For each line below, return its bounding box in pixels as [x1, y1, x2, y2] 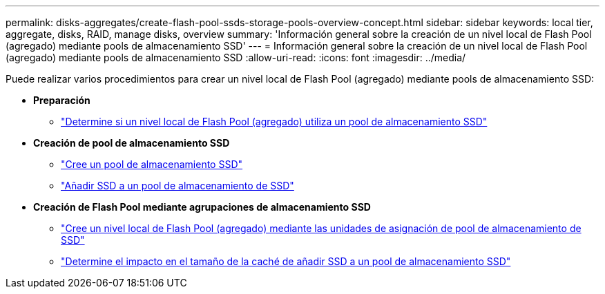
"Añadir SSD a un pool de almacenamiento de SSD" [61, 180, 294, 191]
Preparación [33, 94, 90, 106]
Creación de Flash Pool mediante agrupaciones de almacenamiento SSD [33, 201, 371, 213]
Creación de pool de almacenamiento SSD [33, 137, 230, 149]
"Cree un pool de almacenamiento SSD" [61, 158, 243, 170]
